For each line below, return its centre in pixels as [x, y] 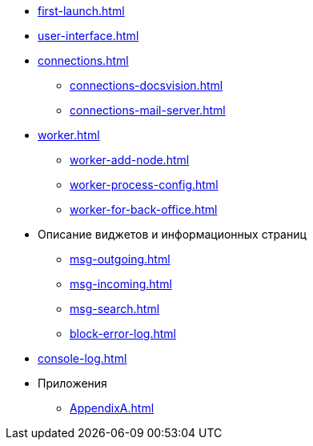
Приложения [72, 383]
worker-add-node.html [130, 160]
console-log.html [82, 358]
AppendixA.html [112, 408]
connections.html [83, 60]
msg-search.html [115, 309]
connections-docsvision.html [146, 85]
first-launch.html [81, 11]
